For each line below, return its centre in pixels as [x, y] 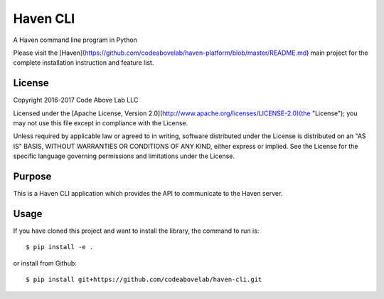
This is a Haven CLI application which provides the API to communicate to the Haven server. [148, 194]
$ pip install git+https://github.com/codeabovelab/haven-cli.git [144, 280]
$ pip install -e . [60, 247]
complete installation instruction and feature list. [84, 63]
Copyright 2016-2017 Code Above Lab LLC [76, 100]
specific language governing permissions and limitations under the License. [124, 156]
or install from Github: [45, 263]
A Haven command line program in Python [75, 40]
